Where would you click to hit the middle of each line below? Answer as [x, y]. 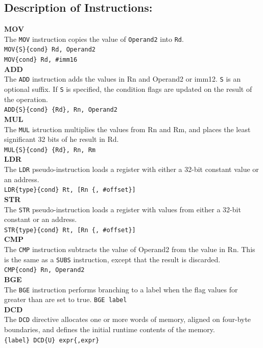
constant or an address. [41, 219]
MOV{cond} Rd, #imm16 [41, 60]
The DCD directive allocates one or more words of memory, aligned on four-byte [128, 319]
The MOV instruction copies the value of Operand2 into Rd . [94, 39]
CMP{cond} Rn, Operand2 [44, 270]
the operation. [26, 99]
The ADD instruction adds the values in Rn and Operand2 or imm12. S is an [123, 79]
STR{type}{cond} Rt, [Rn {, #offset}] [70, 230]
